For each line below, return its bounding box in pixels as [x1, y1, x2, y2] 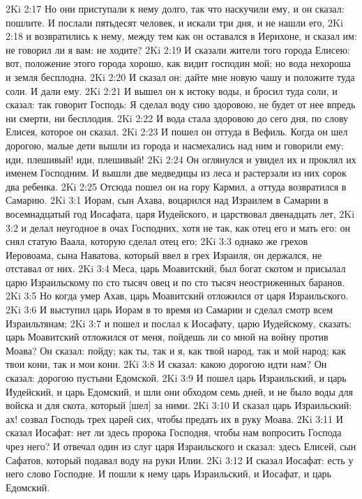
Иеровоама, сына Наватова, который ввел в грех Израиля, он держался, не [6, 247, 322, 262]
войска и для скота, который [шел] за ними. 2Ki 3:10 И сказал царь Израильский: [6, 398, 352, 412]
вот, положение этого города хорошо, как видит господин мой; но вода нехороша [6, 56, 352, 70]
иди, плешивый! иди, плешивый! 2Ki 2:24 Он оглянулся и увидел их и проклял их [6, 151, 356, 166]
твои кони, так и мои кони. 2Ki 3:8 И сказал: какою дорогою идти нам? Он [6, 357, 327, 371]
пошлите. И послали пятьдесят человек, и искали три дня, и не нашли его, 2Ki [6, 15, 343, 29]
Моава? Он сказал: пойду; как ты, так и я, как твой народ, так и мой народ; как [6, 343, 346, 357]
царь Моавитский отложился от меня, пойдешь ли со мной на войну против [6, 329, 329, 344]
